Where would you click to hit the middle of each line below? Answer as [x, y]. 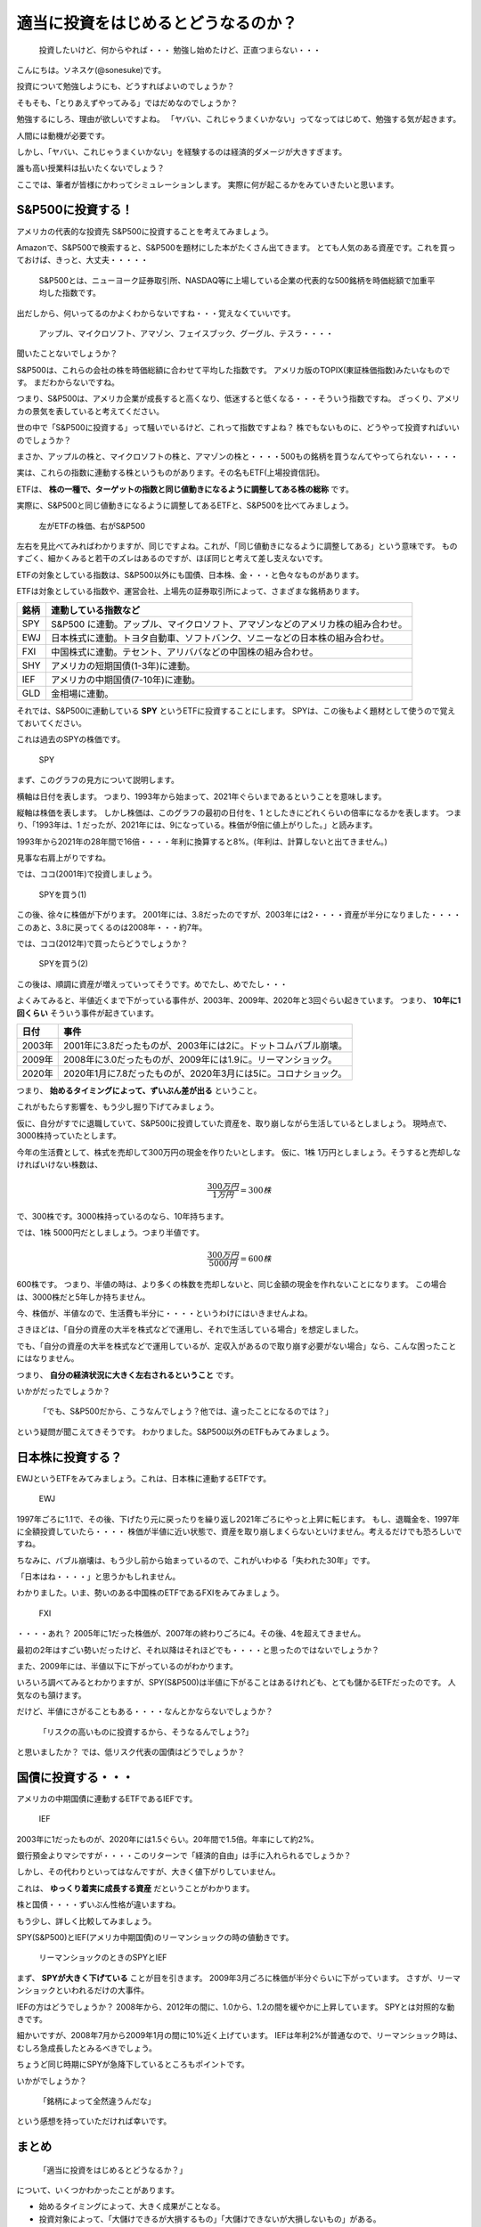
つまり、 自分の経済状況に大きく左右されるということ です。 [127, 1375]
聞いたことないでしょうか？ [67, 354]
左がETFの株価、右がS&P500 [92, 526]
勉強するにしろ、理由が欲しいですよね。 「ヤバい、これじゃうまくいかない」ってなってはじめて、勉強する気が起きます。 [239, 119]
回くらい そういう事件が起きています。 [88, 1013]
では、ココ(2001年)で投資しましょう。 [87, 874]
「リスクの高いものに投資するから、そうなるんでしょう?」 [146, 1732]
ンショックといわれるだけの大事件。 [83, 1990]
